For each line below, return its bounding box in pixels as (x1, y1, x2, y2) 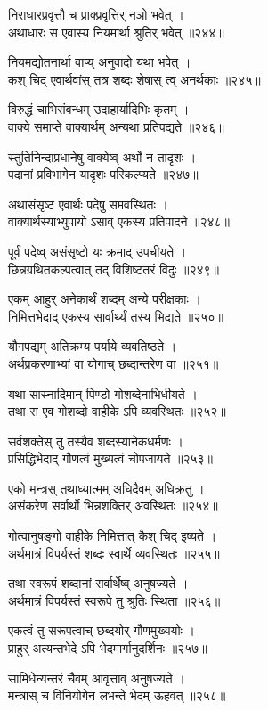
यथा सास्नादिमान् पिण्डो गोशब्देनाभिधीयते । (8, 384, 198, 403)
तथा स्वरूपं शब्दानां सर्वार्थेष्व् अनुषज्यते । (8, 574, 189, 592)
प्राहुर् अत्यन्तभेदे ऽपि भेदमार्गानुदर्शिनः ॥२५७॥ (8, 639, 207, 657)
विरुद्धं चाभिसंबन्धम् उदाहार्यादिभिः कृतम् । (8, 100, 190, 118)
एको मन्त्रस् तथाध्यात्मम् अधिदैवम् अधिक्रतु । (8, 478, 205, 497)
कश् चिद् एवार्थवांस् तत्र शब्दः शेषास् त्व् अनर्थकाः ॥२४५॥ (8, 69, 261, 88)
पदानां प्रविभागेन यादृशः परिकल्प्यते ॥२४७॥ (8, 165, 199, 184)
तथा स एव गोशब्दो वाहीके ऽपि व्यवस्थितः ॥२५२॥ (8, 402, 226, 420)
